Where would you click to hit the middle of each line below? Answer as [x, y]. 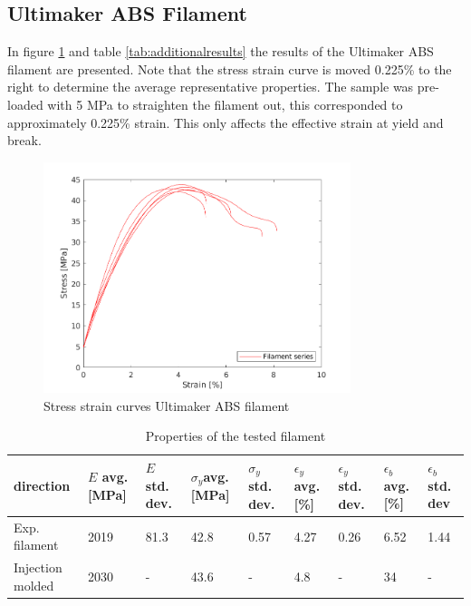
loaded [25, 104]
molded [34, 585]
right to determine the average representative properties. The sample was [211, 87]
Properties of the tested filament [235, 436]
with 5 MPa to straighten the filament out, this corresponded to [225, 104]
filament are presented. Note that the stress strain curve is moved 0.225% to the [230, 68]
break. [24, 140]
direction [42, 485]
